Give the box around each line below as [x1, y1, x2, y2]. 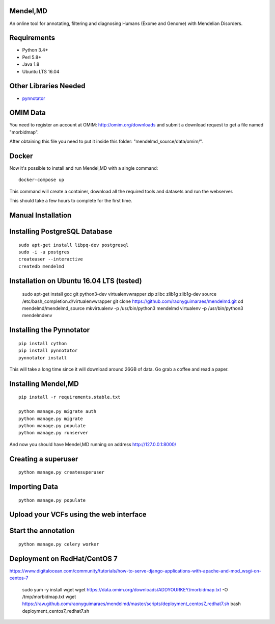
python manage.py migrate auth [18, 408, 97, 414]
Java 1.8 [22, 61, 40, 67]
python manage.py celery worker [18, 541, 99, 547]
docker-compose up [18, 177, 65, 183]
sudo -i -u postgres [18, 249, 70, 255]
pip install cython [18, 341, 67, 346]
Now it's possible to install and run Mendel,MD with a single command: [9, 165, 158, 171]
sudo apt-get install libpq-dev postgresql [18, 242, 129, 248]
